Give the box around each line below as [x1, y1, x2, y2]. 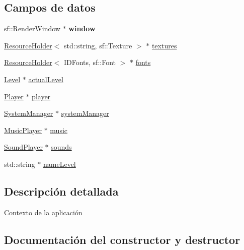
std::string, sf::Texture [63, 40, 132, 50]
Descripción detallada [4, 183, 119, 199]
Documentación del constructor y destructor [4, 231, 240, 247]
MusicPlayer [4, 124, 42, 135]
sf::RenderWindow [4, 23, 60, 34]
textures [151, 40, 177, 50]
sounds [51, 142, 72, 152]
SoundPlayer [4, 142, 43, 152]
